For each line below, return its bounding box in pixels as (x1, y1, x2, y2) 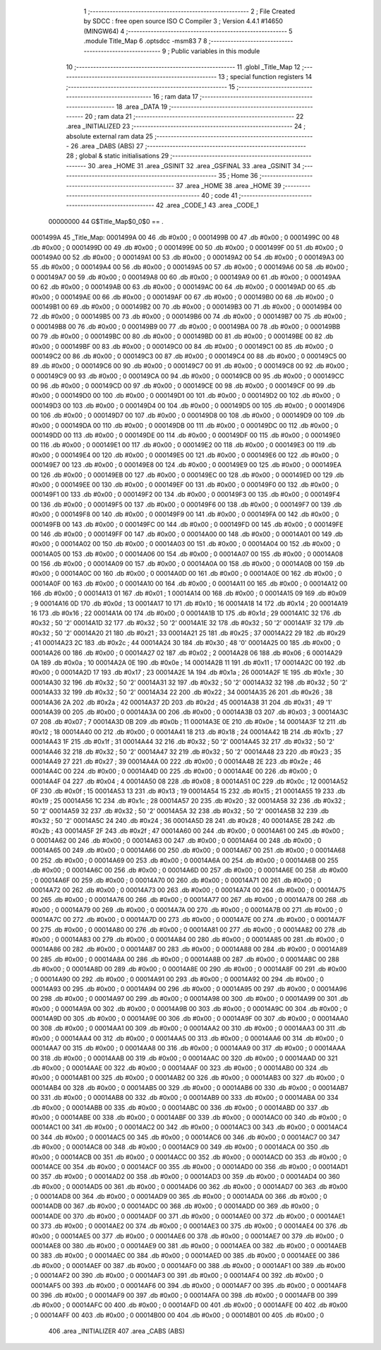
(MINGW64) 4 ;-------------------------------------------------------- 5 (83, 27, 293, 35)
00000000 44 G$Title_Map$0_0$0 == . (48, 217, 164, 225)
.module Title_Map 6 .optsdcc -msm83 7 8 (83, 37, 207, 45)
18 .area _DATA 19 (116, 102, 168, 111)
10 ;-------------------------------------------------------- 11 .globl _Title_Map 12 (66, 62, 301, 71)
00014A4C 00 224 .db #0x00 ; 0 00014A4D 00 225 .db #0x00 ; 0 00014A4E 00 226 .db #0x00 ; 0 (30, 767, 317, 776)
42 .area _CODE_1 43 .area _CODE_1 (155, 201, 259, 210)
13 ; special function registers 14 (218, 73, 313, 81)
